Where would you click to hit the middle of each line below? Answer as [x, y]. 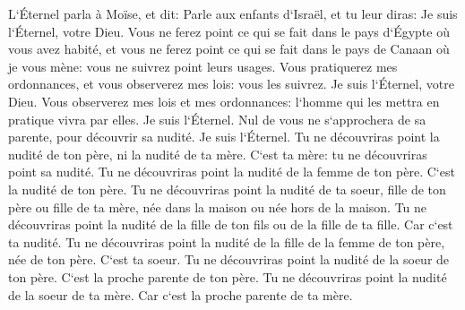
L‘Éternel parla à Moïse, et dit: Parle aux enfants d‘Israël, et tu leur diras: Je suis [233, 13]
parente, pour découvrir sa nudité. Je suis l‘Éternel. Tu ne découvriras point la [224, 137]
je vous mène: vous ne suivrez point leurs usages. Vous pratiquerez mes [203, 66]
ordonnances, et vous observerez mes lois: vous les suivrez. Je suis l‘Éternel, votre [231, 84]
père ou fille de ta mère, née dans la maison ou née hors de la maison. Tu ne [218, 207]
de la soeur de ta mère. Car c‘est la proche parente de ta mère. [181, 294]
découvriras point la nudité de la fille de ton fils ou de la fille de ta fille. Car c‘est [231, 224]
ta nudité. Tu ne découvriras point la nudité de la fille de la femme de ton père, [227, 241]
